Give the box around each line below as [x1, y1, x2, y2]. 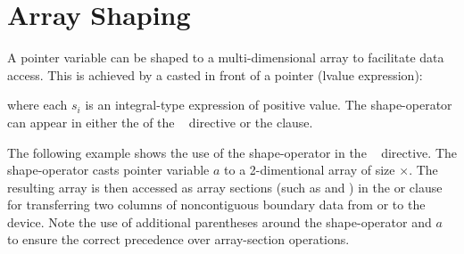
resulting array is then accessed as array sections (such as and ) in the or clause [7, 177, 443, 196]
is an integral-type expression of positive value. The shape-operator [85, 95, 452, 114]
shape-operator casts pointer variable [7, 160, 210, 179]
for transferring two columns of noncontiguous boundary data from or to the [7, 195, 426, 214]
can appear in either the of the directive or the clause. [7, 112, 313, 131]
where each [7, 95, 68, 114]
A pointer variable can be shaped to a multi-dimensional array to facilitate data [7, 48, 444, 67]
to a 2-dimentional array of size [224, 160, 395, 179]
